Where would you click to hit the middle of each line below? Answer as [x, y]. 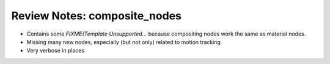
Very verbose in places [56, 51]
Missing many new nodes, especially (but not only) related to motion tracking [124, 42]
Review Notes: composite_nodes [97, 16]
